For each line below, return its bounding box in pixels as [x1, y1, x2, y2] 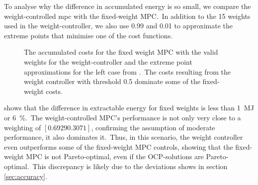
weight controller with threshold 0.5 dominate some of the [24, 76, 200, 87]
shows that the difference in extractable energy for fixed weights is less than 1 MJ [4, 102, 254, 113]
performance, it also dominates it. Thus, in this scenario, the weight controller [4, 132, 243, 142]
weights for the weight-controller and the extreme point [24, 56, 192, 67]
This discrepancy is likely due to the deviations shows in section [32, 161, 228, 171]
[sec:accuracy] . [4, 171, 47, 181]
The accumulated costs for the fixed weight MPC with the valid [24, 47, 218, 57]
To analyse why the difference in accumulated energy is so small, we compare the [4, 1, 251, 11]
